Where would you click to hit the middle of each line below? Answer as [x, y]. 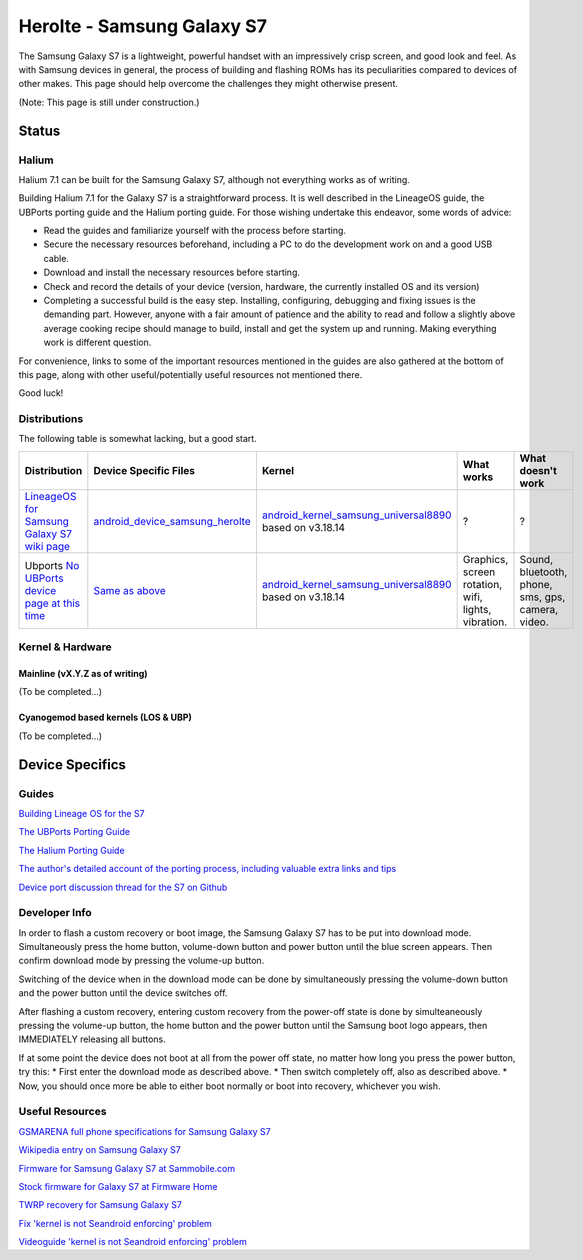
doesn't [538, 470]
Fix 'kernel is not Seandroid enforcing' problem [115, 1223]
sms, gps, [542, 597]
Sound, [536, 559]
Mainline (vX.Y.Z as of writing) [83, 674]
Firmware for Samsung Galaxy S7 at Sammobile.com [127, 1168]
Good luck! [41, 393]
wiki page [47, 546]
